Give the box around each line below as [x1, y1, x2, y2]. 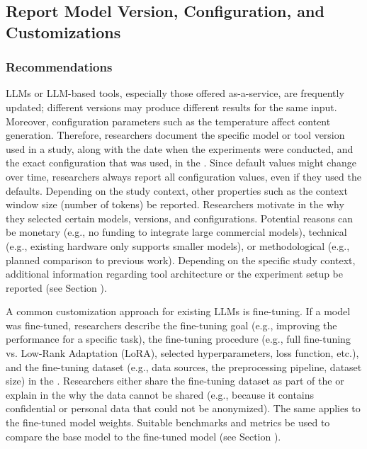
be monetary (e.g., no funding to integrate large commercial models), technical [6, 224, 347, 239]
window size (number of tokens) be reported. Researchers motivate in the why [6, 197, 344, 212]
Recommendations [6, 58, 113, 76]
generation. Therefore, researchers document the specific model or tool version [6, 127, 345, 142]
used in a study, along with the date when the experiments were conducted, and [6, 141, 354, 156]
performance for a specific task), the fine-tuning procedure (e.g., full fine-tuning [6, 331, 351, 346]
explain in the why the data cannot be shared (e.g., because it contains [6, 387, 315, 402]
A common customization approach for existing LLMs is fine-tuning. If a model [6, 304, 351, 319]
